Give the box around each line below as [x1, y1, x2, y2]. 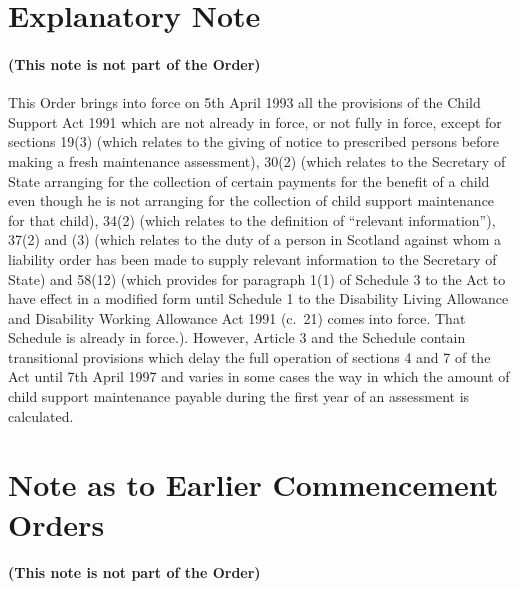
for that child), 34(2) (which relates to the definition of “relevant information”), [8, 209, 496, 230]
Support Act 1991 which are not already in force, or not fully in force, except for [8, 111, 502, 132]
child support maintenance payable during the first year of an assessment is [8, 386, 470, 407]
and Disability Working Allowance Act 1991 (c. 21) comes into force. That [8, 307, 466, 328]
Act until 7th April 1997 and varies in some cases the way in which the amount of [8, 366, 510, 387]
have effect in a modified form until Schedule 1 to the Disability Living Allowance [8, 288, 509, 309]
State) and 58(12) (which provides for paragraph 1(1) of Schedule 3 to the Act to [8, 268, 506, 289]
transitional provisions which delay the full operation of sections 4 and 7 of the [8, 346, 491, 367]
